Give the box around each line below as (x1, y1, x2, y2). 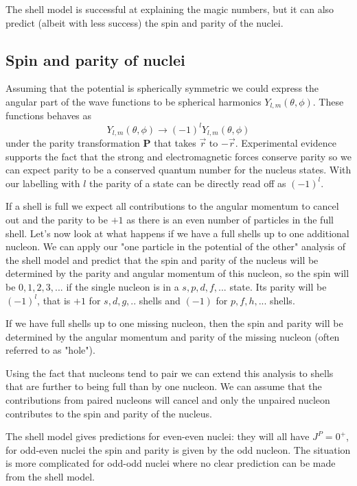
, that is (37, 293, 71, 307)
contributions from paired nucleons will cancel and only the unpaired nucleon (5, 393, 330, 407)
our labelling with (5, 175, 80, 190)
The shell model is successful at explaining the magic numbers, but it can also (5, 2, 334, 16)
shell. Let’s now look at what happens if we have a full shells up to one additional (5, 226, 349, 240)
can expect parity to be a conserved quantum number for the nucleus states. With (5, 162, 352, 177)
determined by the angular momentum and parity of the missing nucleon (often (5, 329, 340, 343)
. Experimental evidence (235, 135, 336, 149)
